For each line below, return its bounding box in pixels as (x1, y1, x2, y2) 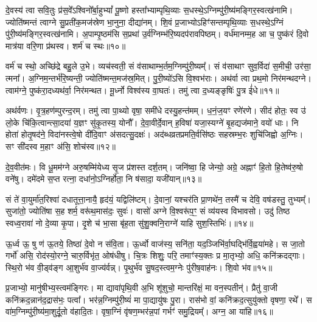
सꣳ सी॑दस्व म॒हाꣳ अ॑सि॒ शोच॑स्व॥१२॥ (5, 139, 116, 152)
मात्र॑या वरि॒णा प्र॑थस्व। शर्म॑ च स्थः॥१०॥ (5, 39, 126, 52)
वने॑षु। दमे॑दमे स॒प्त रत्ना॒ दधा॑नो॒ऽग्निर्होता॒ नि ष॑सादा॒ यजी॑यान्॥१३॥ (5, 172, 202, 185)
